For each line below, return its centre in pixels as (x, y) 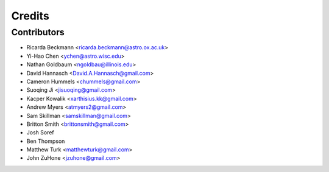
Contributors (38, 32)
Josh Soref (40, 132)
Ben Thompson (46, 141)
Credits (30, 16)
